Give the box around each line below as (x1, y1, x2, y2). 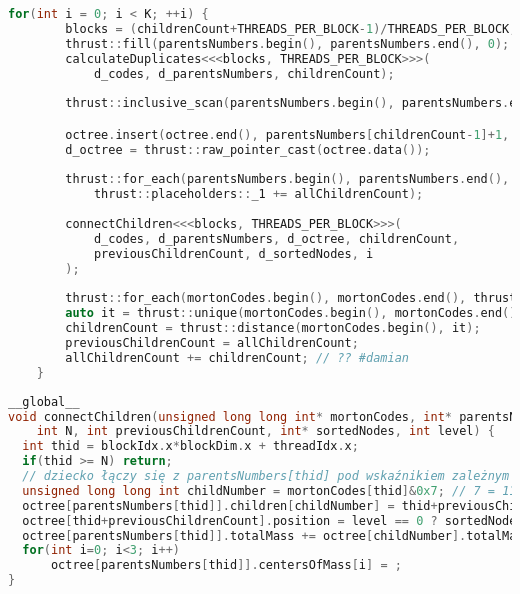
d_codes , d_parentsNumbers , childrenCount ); (93, 66, 395, 81)
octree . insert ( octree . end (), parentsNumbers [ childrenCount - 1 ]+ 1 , (65, 127, 510, 142)
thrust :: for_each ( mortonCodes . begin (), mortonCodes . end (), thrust (65, 291, 517, 306)
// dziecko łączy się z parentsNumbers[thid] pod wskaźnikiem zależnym (22, 469, 510, 484)
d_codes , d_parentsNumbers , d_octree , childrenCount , (93, 231, 460, 246)
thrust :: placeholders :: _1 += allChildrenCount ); (93, 187, 424, 202)
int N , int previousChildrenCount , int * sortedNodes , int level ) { (36, 424, 495, 439)
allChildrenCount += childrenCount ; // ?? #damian (65, 350, 409, 365)
